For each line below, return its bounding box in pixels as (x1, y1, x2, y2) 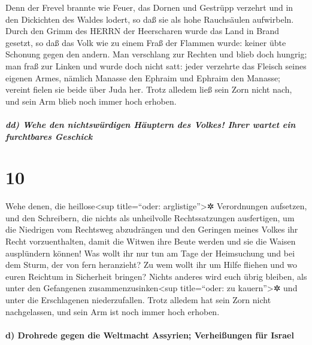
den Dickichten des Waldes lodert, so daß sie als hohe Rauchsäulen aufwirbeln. (5, 13, 294, 25)
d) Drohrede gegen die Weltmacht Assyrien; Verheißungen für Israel (5, 328, 294, 341)
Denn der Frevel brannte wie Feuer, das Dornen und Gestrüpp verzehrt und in (5, 1, 293, 13)
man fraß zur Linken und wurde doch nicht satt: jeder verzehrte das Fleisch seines (5, 59, 307, 72)
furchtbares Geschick (5, 130, 93, 142)
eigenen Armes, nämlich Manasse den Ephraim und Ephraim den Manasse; (5, 71, 281, 84)
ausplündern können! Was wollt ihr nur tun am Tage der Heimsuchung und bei (5, 246, 295, 259)
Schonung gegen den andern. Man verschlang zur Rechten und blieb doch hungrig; (5, 48, 307, 60)
